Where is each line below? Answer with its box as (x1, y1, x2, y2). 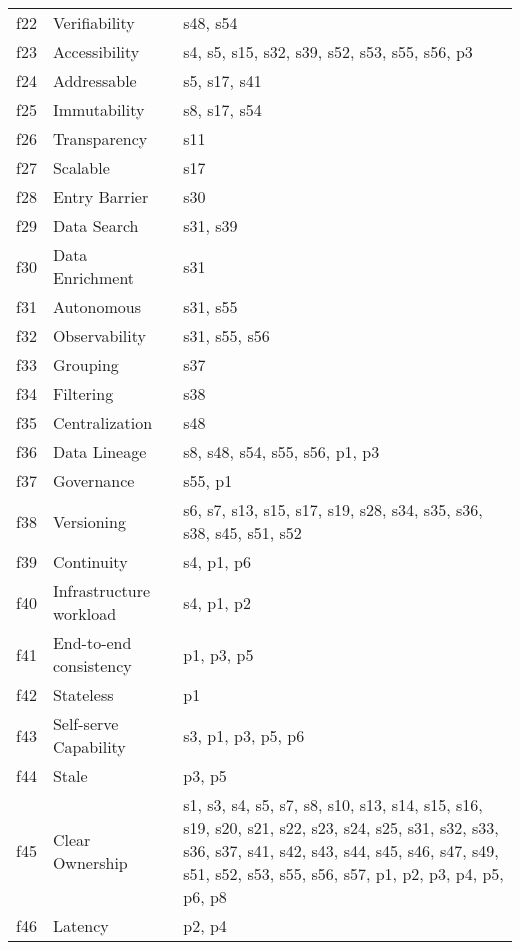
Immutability (52, 98, 145, 121)
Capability (52, 735, 126, 758)
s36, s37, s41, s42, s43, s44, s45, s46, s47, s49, (183, 839, 499, 862)
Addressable (52, 69, 137, 92)
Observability (52, 324, 146, 347)
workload (52, 602, 117, 625)
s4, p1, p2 (183, 590, 251, 614)
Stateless (52, 683, 114, 706)
